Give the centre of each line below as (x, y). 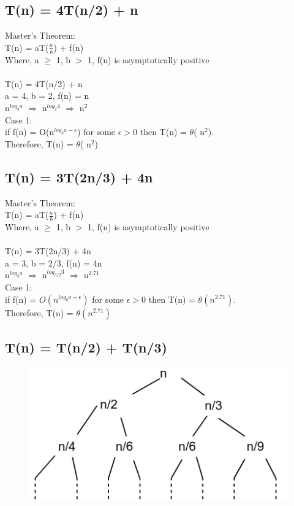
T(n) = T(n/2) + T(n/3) (86, 347)
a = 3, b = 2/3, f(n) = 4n (54, 263)
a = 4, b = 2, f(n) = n (47, 95)
